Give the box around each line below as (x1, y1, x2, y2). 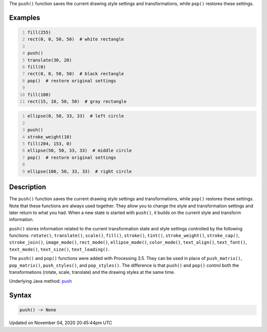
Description (9, 183, 46, 191)
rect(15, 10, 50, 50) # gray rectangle (27, 99, 127, 104)
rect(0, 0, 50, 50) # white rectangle (27, 37, 124, 42)
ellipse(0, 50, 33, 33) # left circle (27, 113, 124, 119)
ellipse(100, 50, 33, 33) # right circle (27, 168, 132, 174)
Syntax (9, 291, 32, 299)
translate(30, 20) (27, 57, 72, 63)
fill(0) (27, 64, 46, 70)
